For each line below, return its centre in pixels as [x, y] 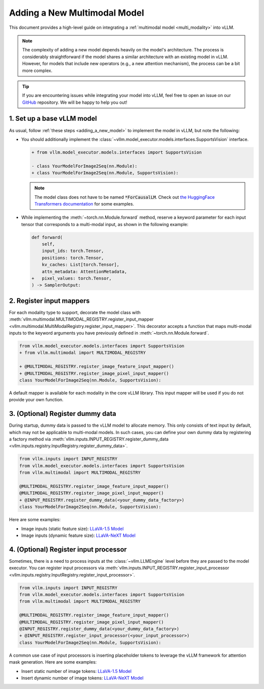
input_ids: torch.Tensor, [73, 251]
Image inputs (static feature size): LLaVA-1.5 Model [73, 528]
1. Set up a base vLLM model [53, 119]
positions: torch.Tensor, [73, 258]
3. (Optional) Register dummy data [63, 414]
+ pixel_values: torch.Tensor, [72, 278]
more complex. [37, 70]
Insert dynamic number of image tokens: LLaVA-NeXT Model [82, 678]
